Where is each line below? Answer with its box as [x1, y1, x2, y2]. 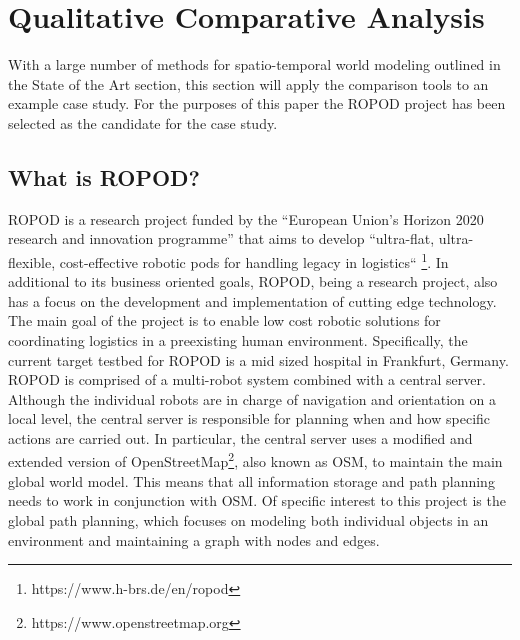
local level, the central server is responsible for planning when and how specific [8, 408, 491, 429]
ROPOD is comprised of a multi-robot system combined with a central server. [8, 369, 486, 390]
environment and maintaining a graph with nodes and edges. [8, 529, 380, 550]
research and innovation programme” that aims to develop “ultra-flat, [8, 228, 435, 249]
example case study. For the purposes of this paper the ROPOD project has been [8, 93, 506, 114]
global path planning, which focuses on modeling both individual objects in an [8, 509, 489, 530]
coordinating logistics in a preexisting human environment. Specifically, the [8, 329, 468, 350]
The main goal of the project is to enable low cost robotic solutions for [8, 310, 441, 331]
